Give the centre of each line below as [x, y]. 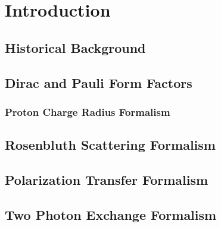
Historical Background [75, 47]
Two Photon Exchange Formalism [111, 214]
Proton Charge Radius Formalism [88, 111]
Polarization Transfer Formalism [107, 179]
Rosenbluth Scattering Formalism [110, 145]
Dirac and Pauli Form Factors [99, 82]
